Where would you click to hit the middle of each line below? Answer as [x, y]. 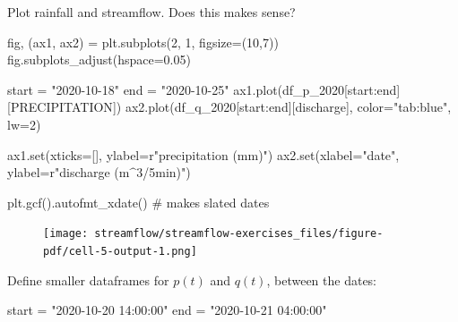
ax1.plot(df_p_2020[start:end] [317, 89]
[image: [66, 234]
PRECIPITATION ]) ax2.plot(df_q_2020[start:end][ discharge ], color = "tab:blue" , [231, 107]
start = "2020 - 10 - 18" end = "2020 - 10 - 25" [118, 89]
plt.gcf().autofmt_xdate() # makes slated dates [138, 202]
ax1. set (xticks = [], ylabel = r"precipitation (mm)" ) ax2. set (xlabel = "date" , [203, 154]
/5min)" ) [167, 172]
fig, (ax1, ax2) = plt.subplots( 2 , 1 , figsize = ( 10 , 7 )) [143, 42]
